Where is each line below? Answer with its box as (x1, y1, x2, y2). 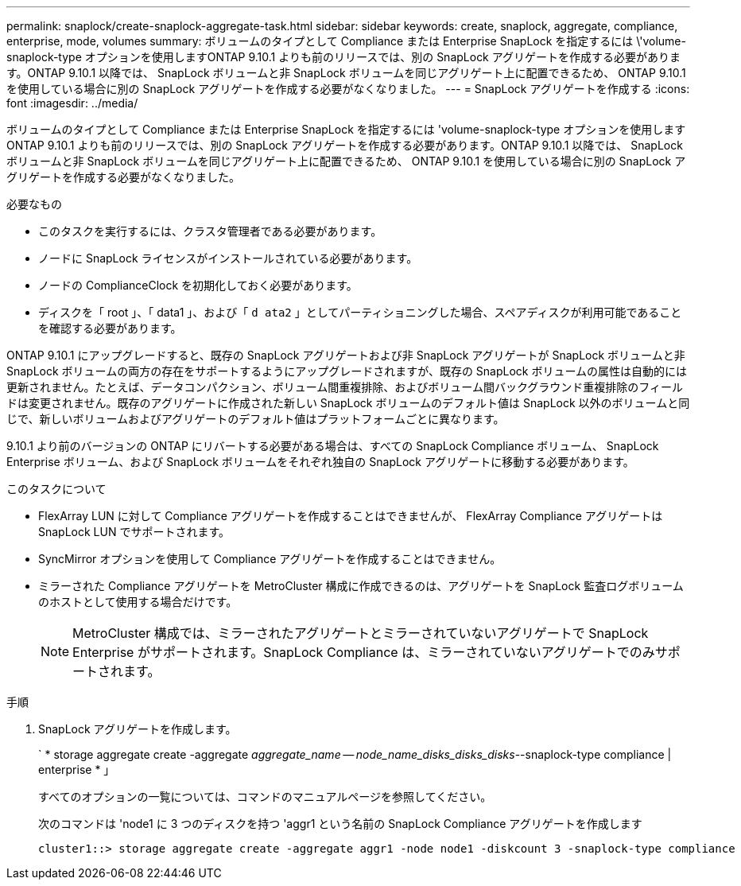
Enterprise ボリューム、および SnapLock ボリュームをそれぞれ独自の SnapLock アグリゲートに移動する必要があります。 (6, 455, 634, 468)
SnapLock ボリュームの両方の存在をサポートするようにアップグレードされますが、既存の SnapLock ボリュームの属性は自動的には (6, 364, 688, 378)
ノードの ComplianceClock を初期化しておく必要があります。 (38, 278, 358, 292)
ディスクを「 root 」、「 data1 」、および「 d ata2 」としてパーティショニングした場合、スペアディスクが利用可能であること (38, 305, 682, 319)
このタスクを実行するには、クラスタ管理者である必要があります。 (38, 224, 382, 238)
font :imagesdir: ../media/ (6, 96, 138, 110)
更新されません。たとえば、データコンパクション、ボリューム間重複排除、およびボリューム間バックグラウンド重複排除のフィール (6, 380, 684, 394)
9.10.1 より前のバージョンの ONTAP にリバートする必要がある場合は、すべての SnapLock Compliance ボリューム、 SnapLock (6, 439, 659, 453)
